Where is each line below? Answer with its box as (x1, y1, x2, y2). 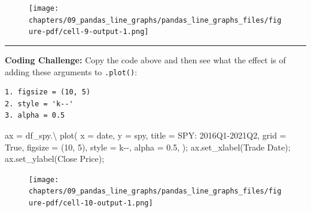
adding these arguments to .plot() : (5, 65, 138, 78)
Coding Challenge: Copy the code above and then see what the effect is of (5, 53, 286, 66)
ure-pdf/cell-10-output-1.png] (29, 199, 153, 208)
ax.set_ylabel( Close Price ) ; (5, 152, 105, 165)
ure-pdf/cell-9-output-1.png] (29, 27, 149, 36)
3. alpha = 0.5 (5, 111, 65, 120)
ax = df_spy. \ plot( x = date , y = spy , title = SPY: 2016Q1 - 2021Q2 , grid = (5, 129, 286, 141)
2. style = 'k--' (5, 99, 74, 108)
